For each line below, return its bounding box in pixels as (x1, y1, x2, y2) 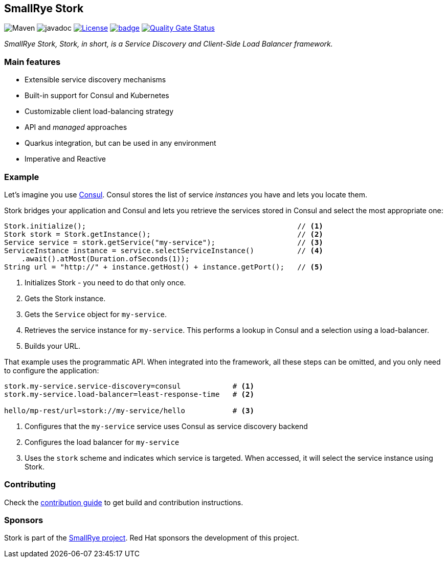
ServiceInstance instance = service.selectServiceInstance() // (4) (4, 246, 323, 255)
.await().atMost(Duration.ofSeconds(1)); (21, 254, 190, 263)
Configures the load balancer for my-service (25, 437, 180, 446)
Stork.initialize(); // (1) (4, 221, 323, 230)
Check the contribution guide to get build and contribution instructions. (4, 498, 243, 507)
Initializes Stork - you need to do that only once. (25, 278, 186, 287)
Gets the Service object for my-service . (25, 309, 167, 319)
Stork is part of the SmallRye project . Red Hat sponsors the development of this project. (4, 533, 299, 543)
